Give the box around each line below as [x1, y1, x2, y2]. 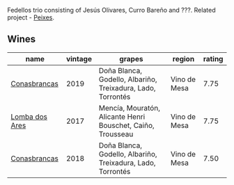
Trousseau [98, 129, 134, 138]
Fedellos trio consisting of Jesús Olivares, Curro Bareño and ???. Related [7, 6, 216, 14]
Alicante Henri [98, 111, 146, 121]
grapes [119, 54, 143, 63]
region [172, 54, 195, 63]
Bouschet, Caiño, [98, 120, 155, 130]
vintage [65, 54, 93, 63]
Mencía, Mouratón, [98, 103, 160, 113]
